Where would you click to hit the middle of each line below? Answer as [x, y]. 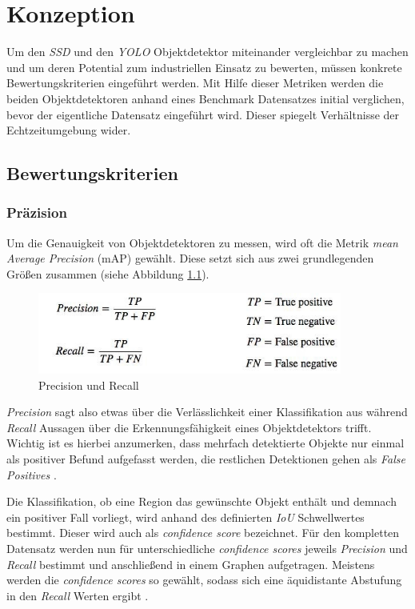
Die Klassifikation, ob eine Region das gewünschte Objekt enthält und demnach [202, 501]
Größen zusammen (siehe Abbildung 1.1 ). [108, 273]
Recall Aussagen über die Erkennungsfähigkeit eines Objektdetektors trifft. [189, 427]
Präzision [37, 212]
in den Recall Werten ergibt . [78, 595]
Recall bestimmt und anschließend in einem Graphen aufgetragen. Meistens [191, 564]
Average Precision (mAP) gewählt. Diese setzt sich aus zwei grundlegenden [190, 258]
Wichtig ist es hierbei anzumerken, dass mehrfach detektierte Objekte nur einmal [206, 443]
